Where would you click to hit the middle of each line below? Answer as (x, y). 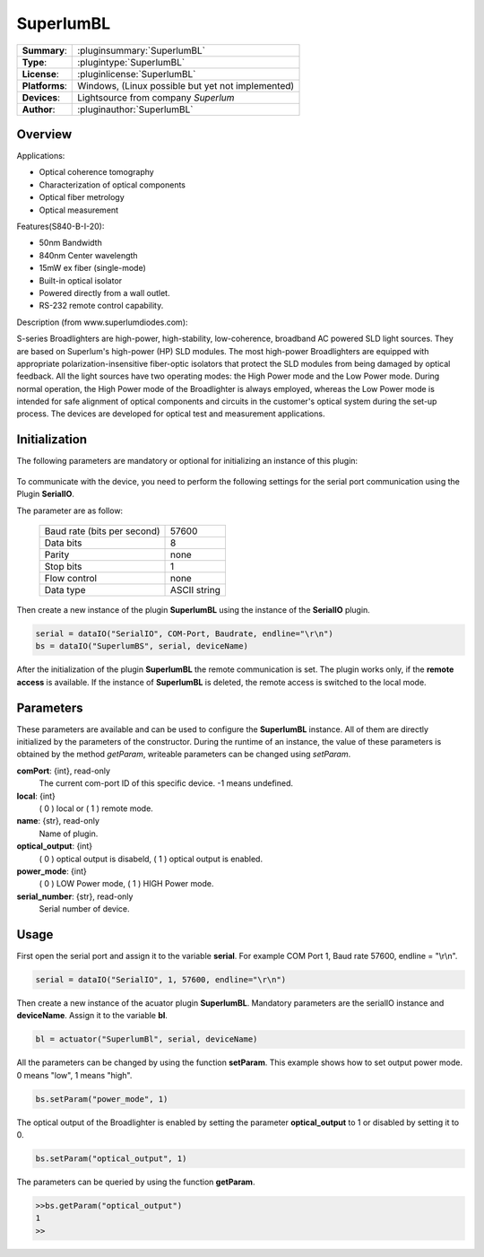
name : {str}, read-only (58, 821)
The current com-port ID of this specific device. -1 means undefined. (166, 783)
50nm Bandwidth (70, 243)
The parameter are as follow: (70, 511)
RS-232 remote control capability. (101, 306)
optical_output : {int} (55, 846)
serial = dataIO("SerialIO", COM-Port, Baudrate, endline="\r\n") (184, 633)
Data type (65, 589)
